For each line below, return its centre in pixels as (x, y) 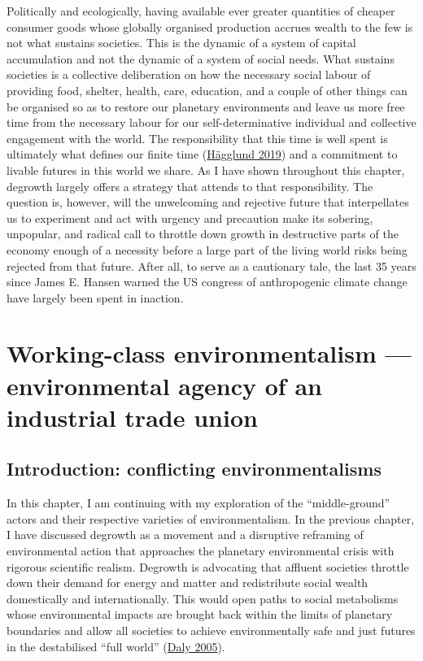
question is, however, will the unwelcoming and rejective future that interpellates (208, 202)
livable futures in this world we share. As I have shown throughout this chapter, (206, 170)
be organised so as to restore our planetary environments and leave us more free (206, 106)
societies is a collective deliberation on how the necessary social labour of (189, 74)
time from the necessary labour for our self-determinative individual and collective (211, 122)
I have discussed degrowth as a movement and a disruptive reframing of (185, 535)
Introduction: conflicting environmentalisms (194, 469)
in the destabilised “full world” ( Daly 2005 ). (116, 646)
